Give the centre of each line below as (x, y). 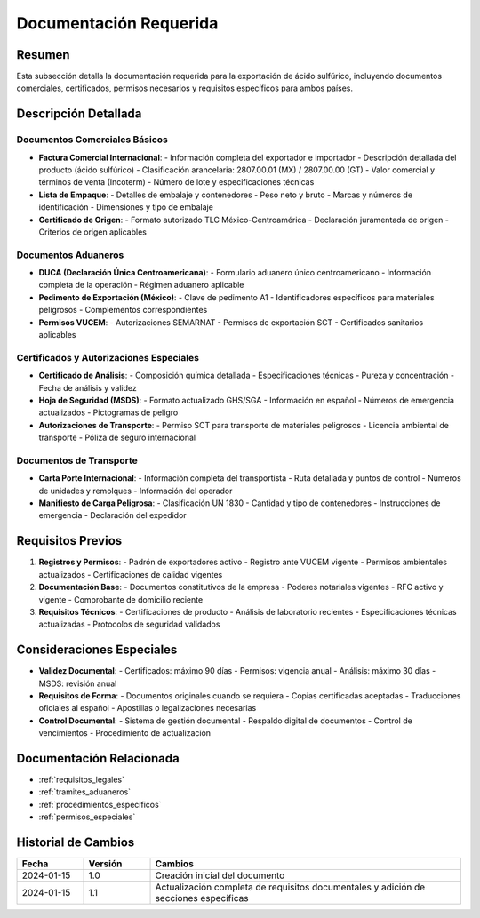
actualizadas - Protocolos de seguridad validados (129, 624)
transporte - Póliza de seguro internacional (117, 438)
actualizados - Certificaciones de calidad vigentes (131, 574)
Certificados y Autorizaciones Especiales (108, 357)
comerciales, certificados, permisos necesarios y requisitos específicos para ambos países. (185, 88)
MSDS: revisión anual (78, 683)
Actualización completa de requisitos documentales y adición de (290, 887)
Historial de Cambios (76, 843)
